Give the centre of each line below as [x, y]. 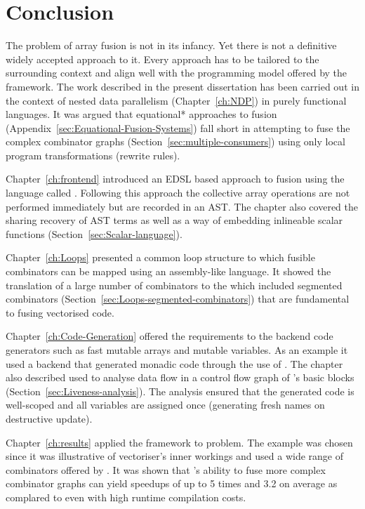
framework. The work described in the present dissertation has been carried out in [182, 86]
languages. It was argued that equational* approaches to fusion [141, 114]
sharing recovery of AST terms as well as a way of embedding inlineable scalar [174, 220]
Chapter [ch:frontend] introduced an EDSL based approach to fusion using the [175, 179]
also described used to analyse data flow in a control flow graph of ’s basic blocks [180, 377]
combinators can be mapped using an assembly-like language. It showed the [168, 271]
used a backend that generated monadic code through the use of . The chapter [174, 363]
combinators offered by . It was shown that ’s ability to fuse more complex [166, 469]
